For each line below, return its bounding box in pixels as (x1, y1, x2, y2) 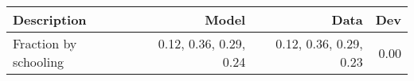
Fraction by (13, 34, 77, 52)
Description (13, 10, 87, 29)
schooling (13, 52, 64, 71)
